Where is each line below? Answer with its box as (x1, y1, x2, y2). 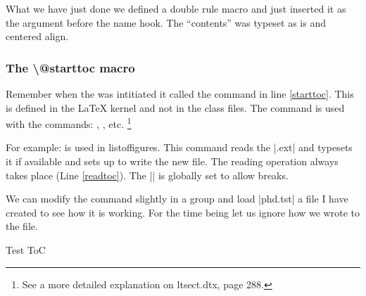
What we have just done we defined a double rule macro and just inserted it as (6, 1, 346, 15)
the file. (6, 219, 38, 233)
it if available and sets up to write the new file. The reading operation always (6, 154, 339, 169)
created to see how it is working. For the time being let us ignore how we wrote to (6, 205, 360, 219)
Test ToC (6, 243, 46, 257)
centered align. (6, 29, 69, 44)
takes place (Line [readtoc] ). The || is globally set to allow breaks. (6, 167, 289, 182)
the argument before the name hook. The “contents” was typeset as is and (6, 15, 327, 30)
